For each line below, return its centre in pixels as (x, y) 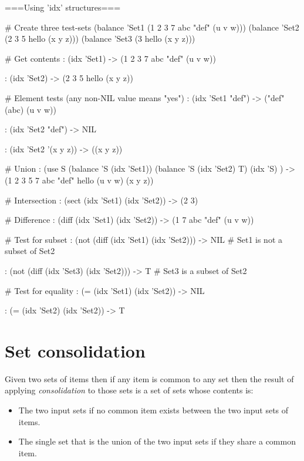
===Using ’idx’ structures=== (63, 7)
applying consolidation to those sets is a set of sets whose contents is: (129, 390)
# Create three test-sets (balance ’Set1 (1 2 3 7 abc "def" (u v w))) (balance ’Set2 (152, 27)
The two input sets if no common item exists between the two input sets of (153, 410)
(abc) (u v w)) (31, 109)
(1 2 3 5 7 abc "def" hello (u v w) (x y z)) (79, 180)
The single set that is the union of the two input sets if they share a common (157, 441)
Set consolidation (75, 350)
